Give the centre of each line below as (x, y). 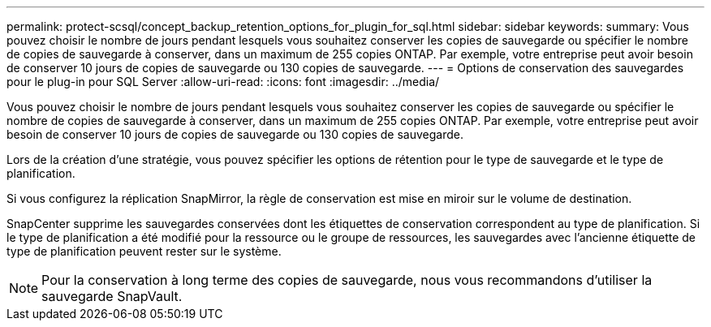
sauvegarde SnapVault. (112, 296)
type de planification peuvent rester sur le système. (144, 251)
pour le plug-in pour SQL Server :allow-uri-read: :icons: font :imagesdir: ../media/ (223, 82)
